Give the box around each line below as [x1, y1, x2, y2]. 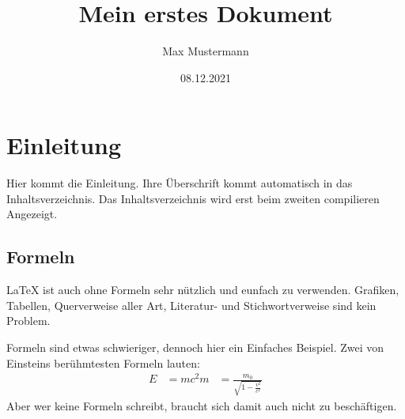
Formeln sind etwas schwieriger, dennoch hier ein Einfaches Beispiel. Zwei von [6, 339, 384, 356]
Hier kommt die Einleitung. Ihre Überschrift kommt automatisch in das [6, 175, 353, 191]
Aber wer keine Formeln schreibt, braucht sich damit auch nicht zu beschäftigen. [6, 398, 397, 414]
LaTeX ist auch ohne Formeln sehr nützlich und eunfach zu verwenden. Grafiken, [6, 281, 399, 298]
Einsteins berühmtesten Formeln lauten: [6, 354, 200, 371]
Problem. [6, 312, 51, 329]
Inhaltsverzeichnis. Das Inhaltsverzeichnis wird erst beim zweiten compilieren [6, 190, 380, 206]
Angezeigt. [6, 206, 58, 222]
